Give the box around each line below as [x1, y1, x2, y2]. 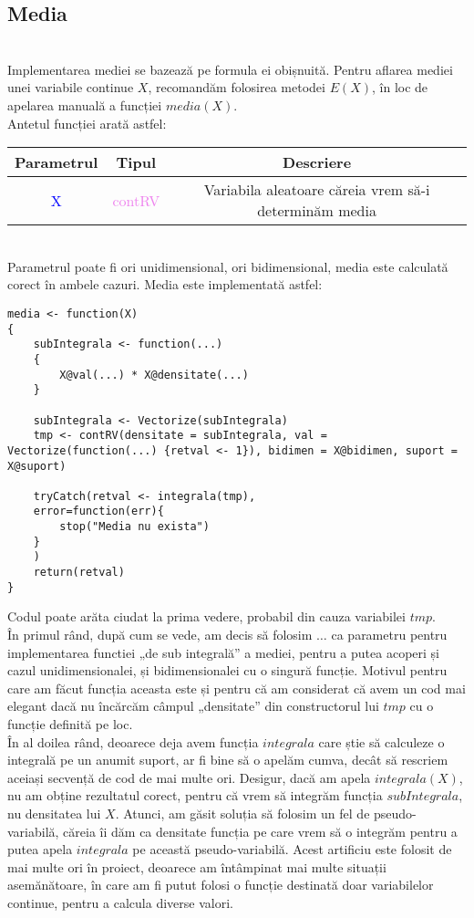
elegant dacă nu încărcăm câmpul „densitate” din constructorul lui [7, 696, 379, 715]
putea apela [7, 840, 73, 859]
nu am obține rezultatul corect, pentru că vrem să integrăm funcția [7, 786, 383, 805]
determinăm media [257, 200, 376, 222]
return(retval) [33, 566, 125, 579]
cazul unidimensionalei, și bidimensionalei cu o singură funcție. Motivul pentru [7, 661, 448, 680]
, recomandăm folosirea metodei [148, 78, 325, 97]
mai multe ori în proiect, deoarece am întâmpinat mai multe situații [7, 857, 386, 876]
